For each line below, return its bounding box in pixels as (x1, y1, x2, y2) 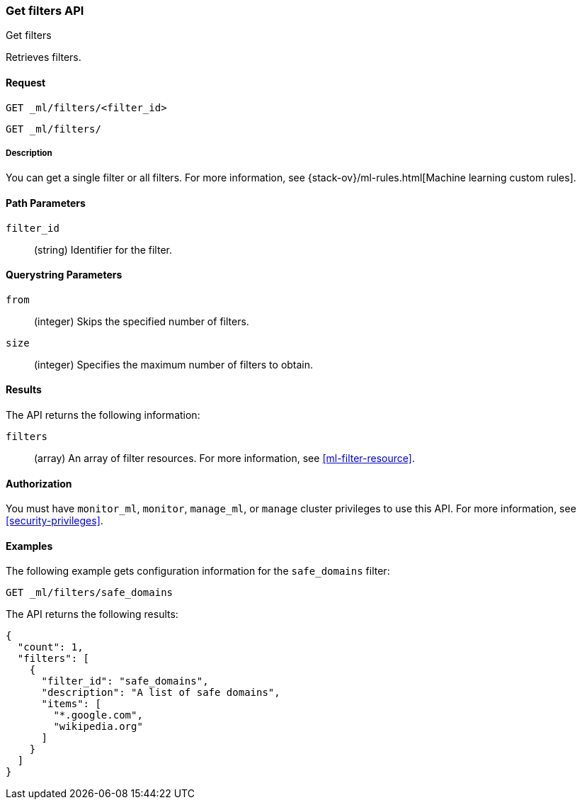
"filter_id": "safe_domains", (41, 675, 209, 687)
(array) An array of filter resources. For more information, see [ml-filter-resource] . (34, 452, 415, 465)
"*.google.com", (53, 709, 143, 721)
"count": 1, (17, 641, 84, 653)
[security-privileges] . (6, 514, 103, 527)
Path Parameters (6, 196, 86, 209)
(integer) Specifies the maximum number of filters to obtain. (34, 358, 314, 371)
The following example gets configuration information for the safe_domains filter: (6, 565, 390, 578)
